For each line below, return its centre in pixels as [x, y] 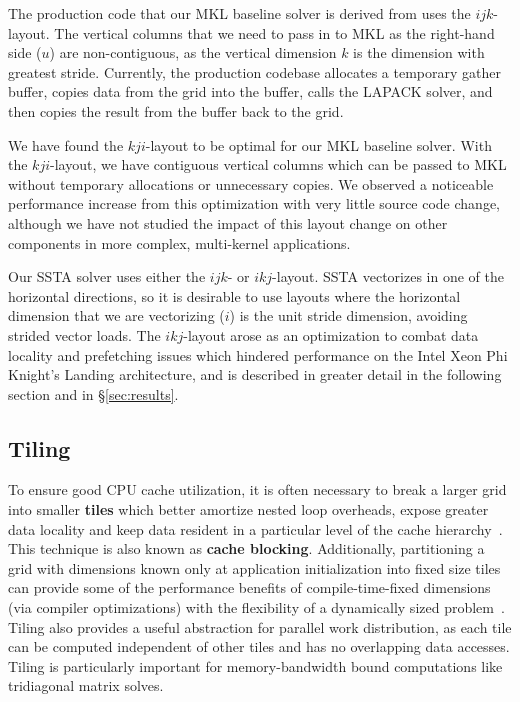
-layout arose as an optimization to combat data [331, 334]
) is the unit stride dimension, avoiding [348, 315]
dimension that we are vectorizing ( [116, 315]
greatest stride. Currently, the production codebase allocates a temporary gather [254, 71]
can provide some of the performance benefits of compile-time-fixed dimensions [249, 587]
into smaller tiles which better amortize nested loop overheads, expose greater [248, 509]
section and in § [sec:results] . [93, 393]
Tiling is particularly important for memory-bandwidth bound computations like [255, 665]
